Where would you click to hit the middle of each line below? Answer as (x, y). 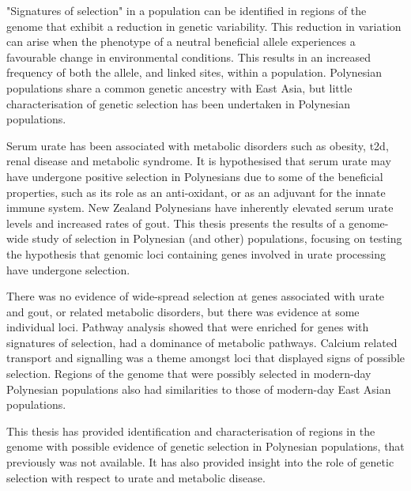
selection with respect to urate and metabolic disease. (136, 477)
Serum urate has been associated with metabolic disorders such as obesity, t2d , (198, 145)
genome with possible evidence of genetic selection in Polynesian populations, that (205, 446)
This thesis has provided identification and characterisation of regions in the (191, 431)
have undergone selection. (68, 269)
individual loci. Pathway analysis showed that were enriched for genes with (188, 327)
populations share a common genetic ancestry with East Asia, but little (179, 87)
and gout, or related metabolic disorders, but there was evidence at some (183, 311)
